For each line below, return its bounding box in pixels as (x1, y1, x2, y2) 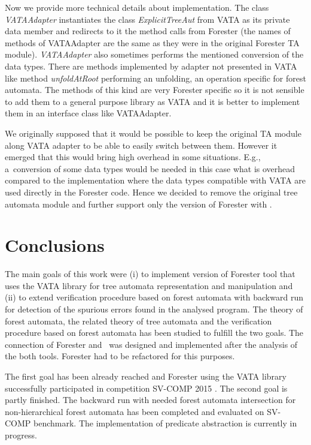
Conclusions (5, 233, 105, 257)
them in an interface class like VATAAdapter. (5, 107, 172, 119)
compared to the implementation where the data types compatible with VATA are (5, 174, 306, 187)
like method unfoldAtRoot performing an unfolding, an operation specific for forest (5, 71, 306, 84)
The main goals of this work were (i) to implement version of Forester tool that (5, 267, 295, 280)
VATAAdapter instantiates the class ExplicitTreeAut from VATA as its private (5, 13, 290, 25)
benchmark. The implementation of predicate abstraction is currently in (33, 417, 297, 429)
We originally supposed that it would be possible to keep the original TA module (5, 127, 301, 139)
